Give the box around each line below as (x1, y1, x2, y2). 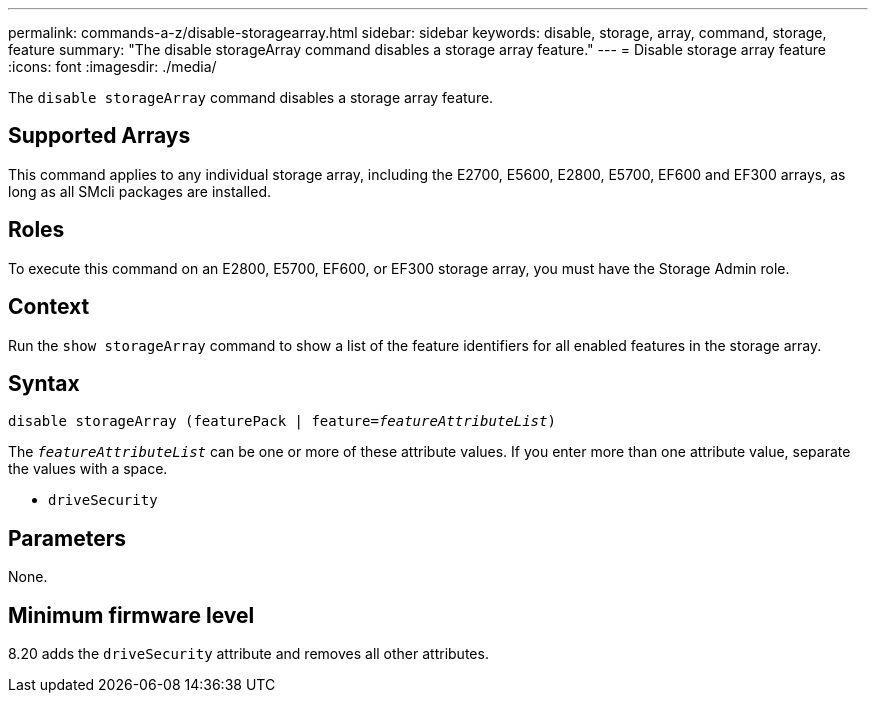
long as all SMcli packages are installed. (8, 182, 271, 200)
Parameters (8, 525, 126, 551)
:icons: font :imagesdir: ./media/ (8, 58, 217, 75)
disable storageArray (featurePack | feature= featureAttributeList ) (8, 413, 556, 430)
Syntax (8, 370, 80, 396)
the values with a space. (8, 460, 168, 478)
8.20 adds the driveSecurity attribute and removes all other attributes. (8, 645, 489, 663)
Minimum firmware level (8, 602, 255, 628)
